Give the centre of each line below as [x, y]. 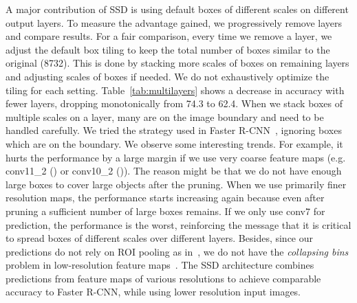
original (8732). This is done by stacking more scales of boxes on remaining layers [177, 63]
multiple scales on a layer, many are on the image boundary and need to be [165, 116]
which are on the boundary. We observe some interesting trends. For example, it [174, 143]
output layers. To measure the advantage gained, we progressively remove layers [174, 22]
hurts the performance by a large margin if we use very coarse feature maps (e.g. [176, 157]
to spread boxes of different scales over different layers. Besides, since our [160, 238]
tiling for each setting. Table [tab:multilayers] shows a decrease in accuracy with [175, 90]
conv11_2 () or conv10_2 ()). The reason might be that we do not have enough [174, 171]
